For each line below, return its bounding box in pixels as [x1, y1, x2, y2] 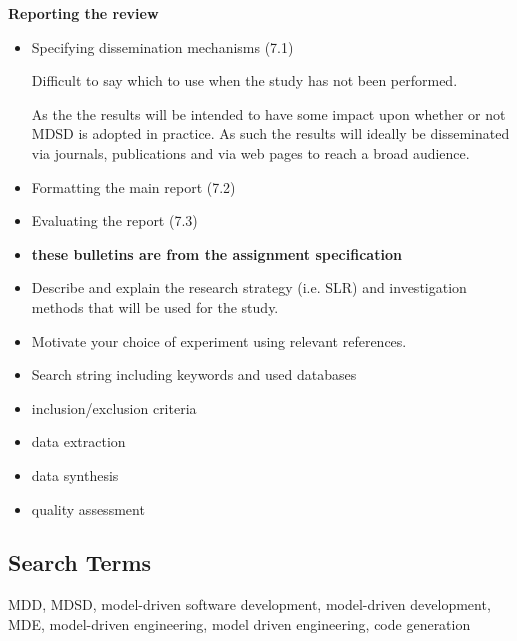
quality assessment [31, 498, 145, 519]
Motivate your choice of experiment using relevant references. [31, 330, 407, 351]
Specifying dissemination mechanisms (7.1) [31, 36, 294, 57]
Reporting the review [8, 3, 159, 23]
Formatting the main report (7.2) [31, 176, 236, 197]
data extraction [31, 431, 126, 452]
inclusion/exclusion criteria [31, 397, 197, 418]
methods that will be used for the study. [31, 296, 279, 317]
